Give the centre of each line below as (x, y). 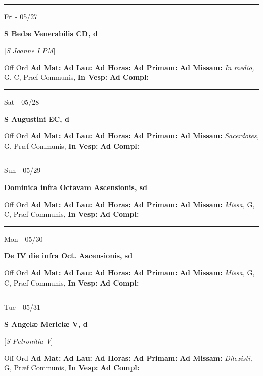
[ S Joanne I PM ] (30, 50)
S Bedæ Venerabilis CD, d (51, 33)
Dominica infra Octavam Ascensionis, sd (76, 187)
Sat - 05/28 (22, 101)
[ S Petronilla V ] (29, 341)
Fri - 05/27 (21, 16)
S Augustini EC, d (37, 119)
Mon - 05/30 (24, 238)
